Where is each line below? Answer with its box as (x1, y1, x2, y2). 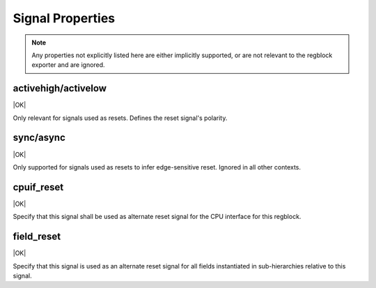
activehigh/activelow (13, 82, 107, 94)
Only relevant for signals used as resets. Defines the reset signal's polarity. (13, 114, 228, 122)
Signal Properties (13, 10, 116, 26)
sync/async (13, 132, 66, 144)
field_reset (13, 231, 61, 243)
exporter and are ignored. (31, 61, 105, 69)
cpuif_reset (13, 181, 64, 193)
